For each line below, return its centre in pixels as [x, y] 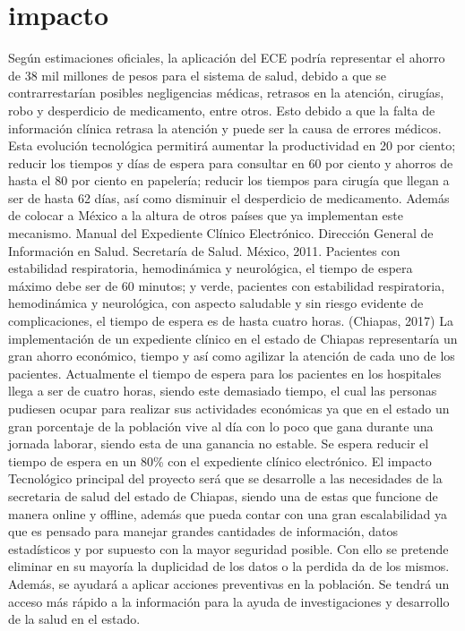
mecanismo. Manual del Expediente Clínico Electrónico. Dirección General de [221, 233]
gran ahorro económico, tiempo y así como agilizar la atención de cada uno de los [232, 356]
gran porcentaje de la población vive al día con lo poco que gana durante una [221, 426]
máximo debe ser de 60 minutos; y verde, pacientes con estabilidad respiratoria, [227, 285]
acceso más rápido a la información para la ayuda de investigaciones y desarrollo [229, 601]
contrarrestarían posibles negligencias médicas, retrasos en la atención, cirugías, [226, 93]
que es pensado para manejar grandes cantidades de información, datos [203, 531]
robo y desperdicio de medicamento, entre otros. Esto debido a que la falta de [222, 110]
